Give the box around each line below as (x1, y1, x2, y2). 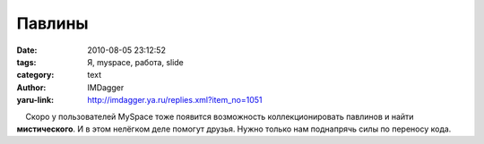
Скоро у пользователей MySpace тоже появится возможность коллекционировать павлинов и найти (25, 111, 414, 122)
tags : (16, 56, 37, 67)
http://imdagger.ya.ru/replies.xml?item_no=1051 (87, 95, 263, 106)
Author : (16, 81, 47, 93)
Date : (16, 45, 38, 55)
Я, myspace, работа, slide (87, 56, 184, 67)
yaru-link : (16, 95, 54, 106)
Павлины (16, 13, 89, 33)
